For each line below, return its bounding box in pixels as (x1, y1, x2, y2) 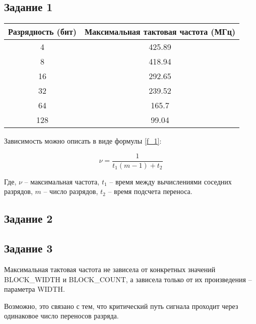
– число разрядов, (43, 186, 98, 197)
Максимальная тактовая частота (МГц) (85, 26, 236, 38)
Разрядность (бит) (8, 26, 77, 38)
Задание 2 (4, 211, 53, 226)
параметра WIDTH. (4, 284, 65, 294)
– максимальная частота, (24, 176, 100, 186)
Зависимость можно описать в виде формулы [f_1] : (4, 136, 162, 146)
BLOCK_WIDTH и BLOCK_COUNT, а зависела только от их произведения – (4, 274, 252, 284)
